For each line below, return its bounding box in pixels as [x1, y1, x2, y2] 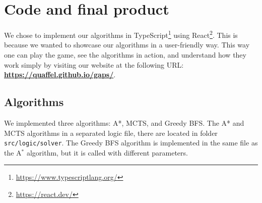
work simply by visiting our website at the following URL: [4, 59, 184, 70]
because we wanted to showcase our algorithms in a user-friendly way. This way [4, 39, 250, 50]
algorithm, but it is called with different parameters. [26, 147, 188, 158]
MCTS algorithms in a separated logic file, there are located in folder [4, 127, 218, 138]
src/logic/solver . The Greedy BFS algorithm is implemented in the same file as [4, 137, 258, 148]
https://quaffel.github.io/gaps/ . [4, 69, 116, 80]
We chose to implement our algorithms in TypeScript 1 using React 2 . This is [4, 28, 238, 40]
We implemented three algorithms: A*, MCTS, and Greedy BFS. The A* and [4, 117, 244, 128]
